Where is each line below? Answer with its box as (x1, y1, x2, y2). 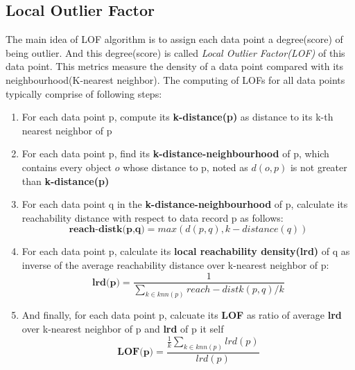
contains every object (21, 159, 112, 174)
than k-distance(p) (21, 173, 110, 188)
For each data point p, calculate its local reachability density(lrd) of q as (21, 244, 350, 258)
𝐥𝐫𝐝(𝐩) (92, 277, 120, 288)
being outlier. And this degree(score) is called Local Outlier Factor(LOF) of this (6, 45, 345, 60)
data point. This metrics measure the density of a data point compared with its (6, 59, 343, 73)
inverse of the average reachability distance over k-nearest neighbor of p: (21, 257, 329, 272)
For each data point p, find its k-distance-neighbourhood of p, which (21, 146, 329, 161)
